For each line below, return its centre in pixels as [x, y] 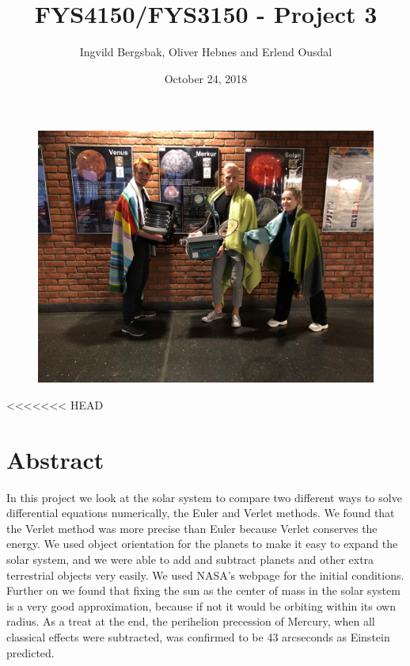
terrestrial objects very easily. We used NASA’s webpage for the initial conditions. [205, 575]
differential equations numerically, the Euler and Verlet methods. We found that [201, 513]
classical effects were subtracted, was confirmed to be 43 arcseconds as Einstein [198, 636]
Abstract [55, 459]
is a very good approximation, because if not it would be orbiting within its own [201, 605]
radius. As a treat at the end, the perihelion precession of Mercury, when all [191, 621]
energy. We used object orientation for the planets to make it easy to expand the [202, 544]
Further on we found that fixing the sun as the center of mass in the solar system [203, 590]
